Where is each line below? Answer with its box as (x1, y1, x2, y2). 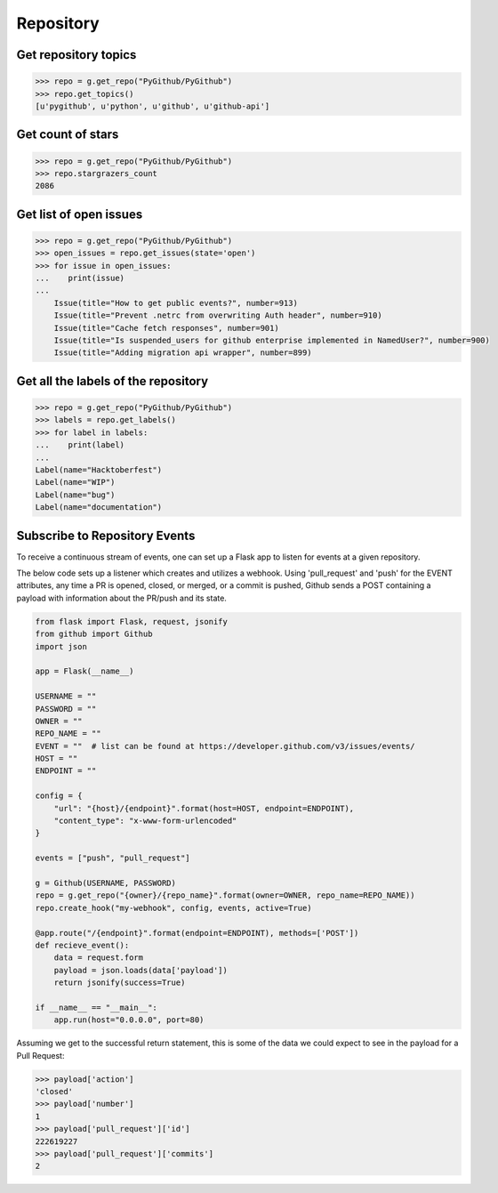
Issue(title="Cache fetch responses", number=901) (53, 323, 279, 333)
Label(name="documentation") (35, 503, 163, 512)
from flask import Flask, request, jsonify (35, 617, 229, 626)
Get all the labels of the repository (16, 374, 209, 389)
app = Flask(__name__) (35, 666, 134, 676)
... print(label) (35, 440, 124, 450)
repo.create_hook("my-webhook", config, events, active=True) (35, 903, 312, 913)
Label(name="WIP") (35, 477, 116, 488)
